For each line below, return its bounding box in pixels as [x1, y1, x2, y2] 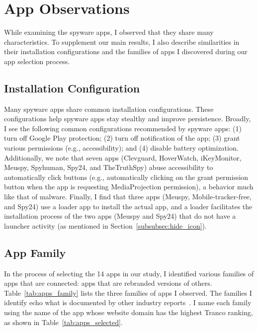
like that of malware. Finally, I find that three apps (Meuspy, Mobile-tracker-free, [4, 191, 252, 202]
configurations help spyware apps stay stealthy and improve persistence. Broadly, [4, 113, 251, 124]
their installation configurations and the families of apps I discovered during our [4, 46, 248, 57]
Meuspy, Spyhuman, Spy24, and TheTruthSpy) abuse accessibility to [4, 162, 213, 172]
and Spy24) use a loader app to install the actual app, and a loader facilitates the [4, 201, 253, 211]
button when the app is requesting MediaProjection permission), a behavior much [4, 181, 254, 192]
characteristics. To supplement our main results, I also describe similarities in [4, 36, 240, 47]
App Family [4, 245, 66, 260]
